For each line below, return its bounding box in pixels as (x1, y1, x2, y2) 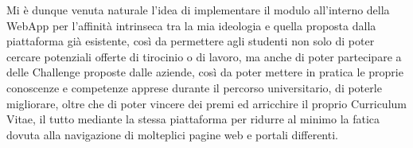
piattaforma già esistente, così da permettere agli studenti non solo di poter (6, 33, 375, 49)
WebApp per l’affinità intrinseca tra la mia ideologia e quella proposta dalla (6, 17, 376, 33)
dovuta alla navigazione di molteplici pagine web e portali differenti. (6, 126, 338, 142)
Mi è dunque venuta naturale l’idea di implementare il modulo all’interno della (6, 2, 390, 18)
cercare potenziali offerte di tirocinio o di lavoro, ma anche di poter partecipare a (6, 48, 402, 64)
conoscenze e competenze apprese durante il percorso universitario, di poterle (6, 79, 382, 95)
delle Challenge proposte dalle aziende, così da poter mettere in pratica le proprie (6, 64, 403, 80)
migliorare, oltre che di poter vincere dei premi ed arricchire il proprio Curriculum (6, 95, 407, 111)
